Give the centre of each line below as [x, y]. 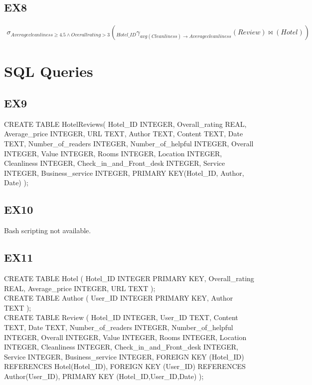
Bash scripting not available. [48, 230]
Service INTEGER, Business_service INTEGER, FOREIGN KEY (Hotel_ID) [124, 356]
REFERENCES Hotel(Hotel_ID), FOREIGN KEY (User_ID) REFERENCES [125, 366]
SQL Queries [49, 71]
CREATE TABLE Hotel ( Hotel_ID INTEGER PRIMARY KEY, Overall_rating [129, 278]
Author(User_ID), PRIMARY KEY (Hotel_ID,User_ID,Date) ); [104, 376]
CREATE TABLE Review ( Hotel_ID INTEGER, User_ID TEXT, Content [121, 317]
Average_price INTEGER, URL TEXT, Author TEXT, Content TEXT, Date [124, 134]
